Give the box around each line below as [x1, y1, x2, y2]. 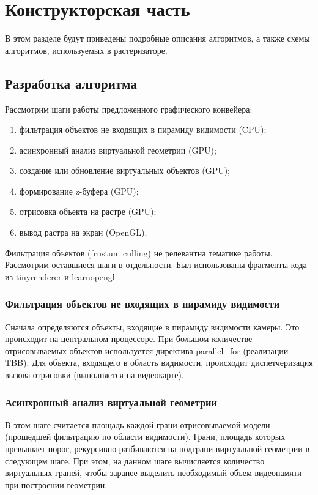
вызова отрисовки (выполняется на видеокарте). [5, 368, 184, 381]
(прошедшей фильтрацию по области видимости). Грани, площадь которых [5, 430, 286, 443]
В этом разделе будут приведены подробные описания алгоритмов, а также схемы [5, 32, 310, 45]
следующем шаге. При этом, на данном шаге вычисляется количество [5, 454, 265, 467]
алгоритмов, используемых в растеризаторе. [5, 43, 168, 56]
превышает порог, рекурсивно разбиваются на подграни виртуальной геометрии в [5, 442, 309, 455]
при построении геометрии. [5, 478, 108, 491]
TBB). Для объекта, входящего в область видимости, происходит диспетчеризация [5, 356, 313, 369]
